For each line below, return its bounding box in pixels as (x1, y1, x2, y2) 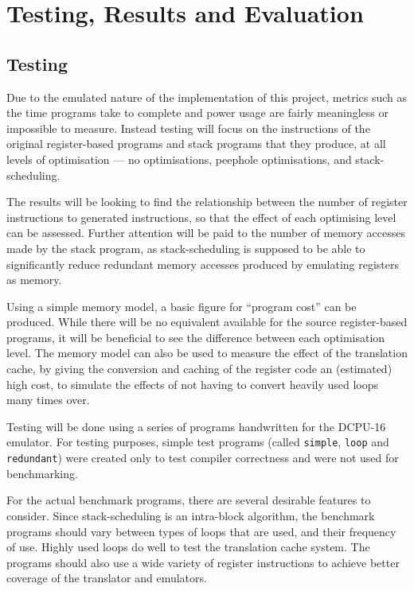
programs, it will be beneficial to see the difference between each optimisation (6, 329, 385, 345)
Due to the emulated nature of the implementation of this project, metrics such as (6, 88, 408, 105)
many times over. (6, 391, 90, 408)
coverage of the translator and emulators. (6, 570, 207, 586)
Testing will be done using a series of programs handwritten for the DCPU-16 (6, 418, 386, 434)
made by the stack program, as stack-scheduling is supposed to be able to (6, 239, 365, 256)
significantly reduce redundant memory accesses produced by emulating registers (6, 255, 400, 272)
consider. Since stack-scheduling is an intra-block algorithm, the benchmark (6, 507, 375, 523)
